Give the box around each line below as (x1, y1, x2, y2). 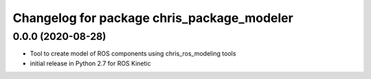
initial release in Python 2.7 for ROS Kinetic (30, 59, 151, 67)
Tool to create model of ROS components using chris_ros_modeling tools (30, 49, 236, 58)
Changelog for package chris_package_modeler (12, 10, 293, 25)
